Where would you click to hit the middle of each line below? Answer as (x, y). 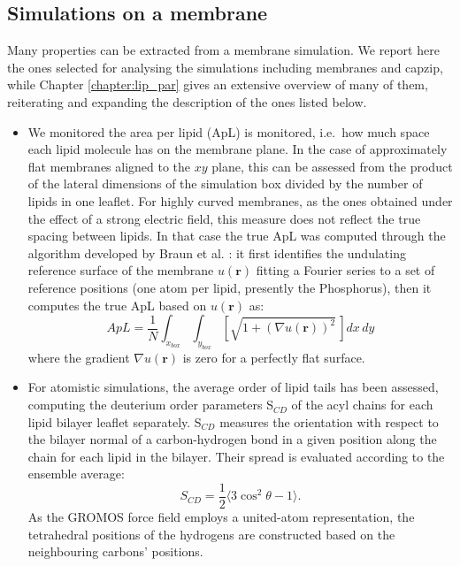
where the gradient (79, 357)
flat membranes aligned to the (109, 166)
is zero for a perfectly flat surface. (274, 357)
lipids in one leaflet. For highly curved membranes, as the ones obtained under (240, 200)
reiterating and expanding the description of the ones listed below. (187, 101)
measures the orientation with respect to (329, 421)
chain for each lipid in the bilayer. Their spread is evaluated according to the (236, 456)
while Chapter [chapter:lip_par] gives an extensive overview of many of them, (218, 84)
